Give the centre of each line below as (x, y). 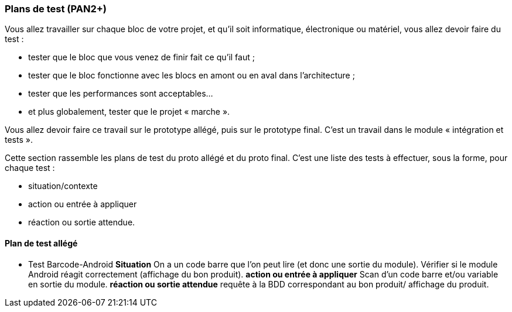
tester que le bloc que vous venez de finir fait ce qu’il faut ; (141, 57)
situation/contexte (63, 186)
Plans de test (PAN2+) (56, 9)
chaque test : (30, 168)
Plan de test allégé (41, 243)
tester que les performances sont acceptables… (121, 94)
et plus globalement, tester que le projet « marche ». (129, 112)
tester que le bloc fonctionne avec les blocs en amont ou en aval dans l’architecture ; (192, 76)
